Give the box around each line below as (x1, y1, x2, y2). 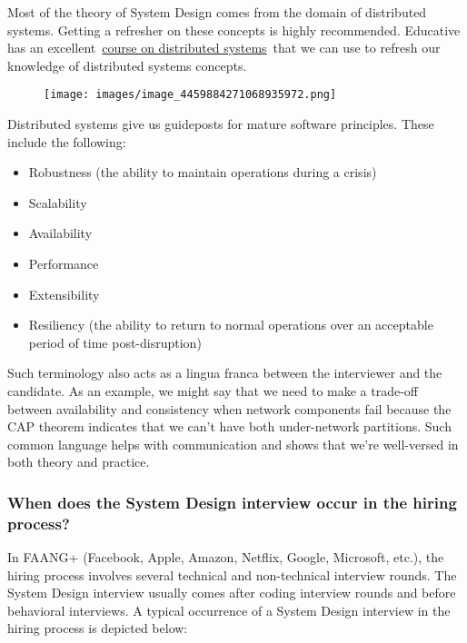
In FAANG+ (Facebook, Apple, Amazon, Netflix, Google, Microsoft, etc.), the (7, 548, 444, 567)
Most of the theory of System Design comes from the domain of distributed (7, 3, 427, 21)
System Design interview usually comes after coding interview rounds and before (7, 583, 456, 602)
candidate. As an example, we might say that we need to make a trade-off (7, 381, 419, 400)
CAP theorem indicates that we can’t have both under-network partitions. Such (7, 417, 452, 436)
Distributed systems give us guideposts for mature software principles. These (7, 114, 434, 134)
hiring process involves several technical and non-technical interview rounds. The (7, 565, 457, 584)
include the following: (7, 132, 126, 151)
